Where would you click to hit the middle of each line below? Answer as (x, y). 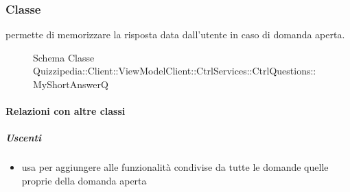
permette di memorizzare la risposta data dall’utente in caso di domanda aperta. (175, 35)
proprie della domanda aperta (84, 180)
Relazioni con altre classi (66, 111)
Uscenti (23, 138)
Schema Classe (64, 57)
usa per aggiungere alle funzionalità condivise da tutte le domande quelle (175, 167)
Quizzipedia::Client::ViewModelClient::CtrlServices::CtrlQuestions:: (175, 71)
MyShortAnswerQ (71, 84)
